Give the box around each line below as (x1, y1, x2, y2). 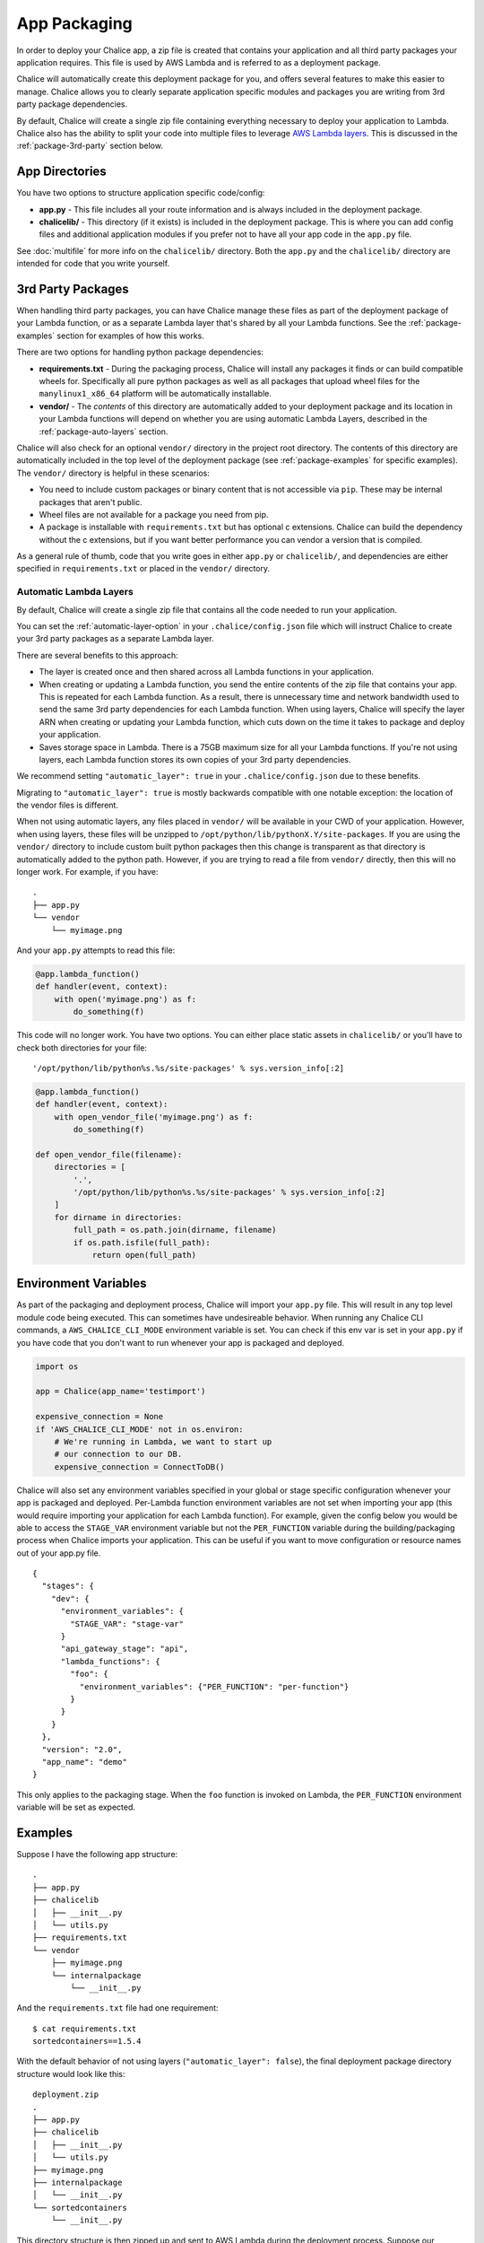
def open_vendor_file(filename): (35, 1149, 183, 1159)
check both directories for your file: (16, 1042, 148, 1053)
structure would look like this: (16, 2068, 125, 2079)
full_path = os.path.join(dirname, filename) (73, 1225, 277, 1235)
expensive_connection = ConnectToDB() (54, 1462, 225, 1471)
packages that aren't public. (39, 496, 143, 507)
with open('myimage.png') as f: (54, 994, 197, 1004)
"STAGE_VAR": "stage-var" (70, 1619, 184, 1628)
